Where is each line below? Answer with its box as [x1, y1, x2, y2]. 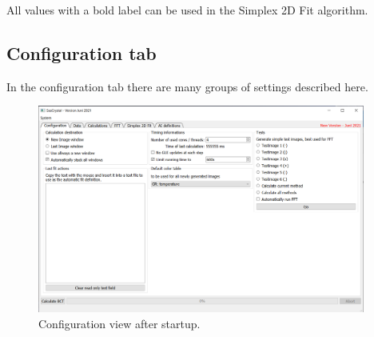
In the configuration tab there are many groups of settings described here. [6, 78, 368, 94]
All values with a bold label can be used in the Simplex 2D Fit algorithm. [6, 2, 368, 18]
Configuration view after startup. [38, 315, 201, 331]
